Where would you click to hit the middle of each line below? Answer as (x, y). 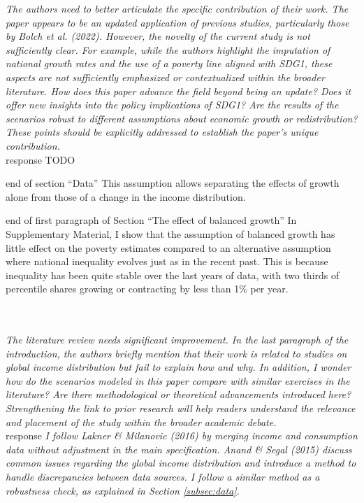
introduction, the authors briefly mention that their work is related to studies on (176, 353)
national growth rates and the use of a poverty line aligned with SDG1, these (169, 63)
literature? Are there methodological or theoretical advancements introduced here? (179, 394)
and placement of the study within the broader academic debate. (141, 421)
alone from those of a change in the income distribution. (126, 196)
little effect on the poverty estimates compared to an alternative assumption (168, 247)
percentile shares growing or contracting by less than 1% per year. (147, 289)
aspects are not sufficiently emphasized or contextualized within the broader (165, 77)
